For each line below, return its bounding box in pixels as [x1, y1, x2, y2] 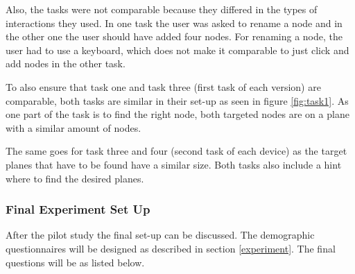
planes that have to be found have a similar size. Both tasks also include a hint [6, 157, 342, 171]
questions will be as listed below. [6, 255, 145, 269]
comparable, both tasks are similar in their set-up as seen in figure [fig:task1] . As [6, 93, 349, 108]
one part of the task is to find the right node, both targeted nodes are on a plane [6, 107, 349, 121]
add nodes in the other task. [6, 56, 125, 71]
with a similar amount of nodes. [6, 120, 141, 135]
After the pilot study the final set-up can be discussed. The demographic [6, 228, 315, 242]
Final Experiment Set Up [6, 200, 150, 218]
